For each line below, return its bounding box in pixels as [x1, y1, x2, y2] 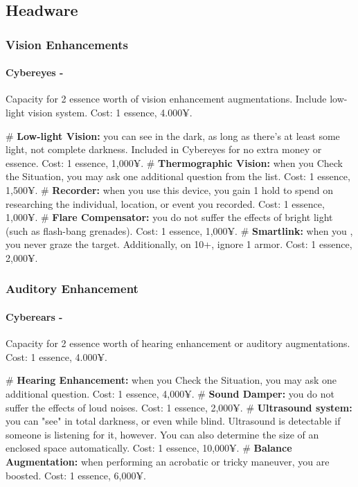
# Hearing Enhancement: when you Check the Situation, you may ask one [6, 373, 337, 387]
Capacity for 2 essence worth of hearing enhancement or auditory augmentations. [6, 336, 350, 351]
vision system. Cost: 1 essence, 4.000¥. [28, 105, 193, 120]
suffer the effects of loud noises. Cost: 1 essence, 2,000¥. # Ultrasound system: [6, 400, 352, 414]
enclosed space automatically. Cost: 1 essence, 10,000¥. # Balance [6, 441, 292, 455]
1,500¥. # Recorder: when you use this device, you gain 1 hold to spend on [6, 182, 334, 197]
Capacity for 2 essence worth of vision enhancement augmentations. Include [6, 91, 327, 106]
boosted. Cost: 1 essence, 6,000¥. [6, 468, 146, 482]
